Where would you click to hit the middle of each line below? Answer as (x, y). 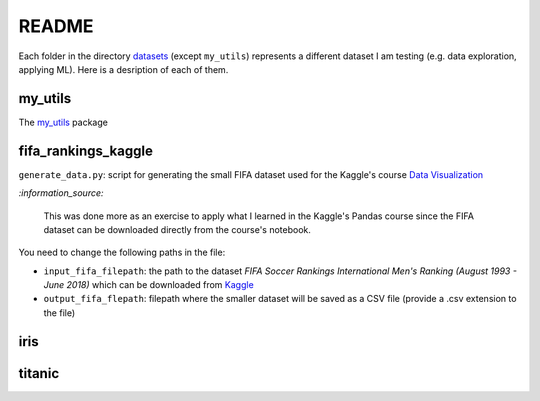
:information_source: (61, 193)
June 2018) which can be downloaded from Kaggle (148, 285)
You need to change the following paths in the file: (122, 252)
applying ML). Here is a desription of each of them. (123, 69)
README (56, 26)
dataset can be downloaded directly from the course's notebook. (177, 229)
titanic (39, 373)
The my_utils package (63, 122)
